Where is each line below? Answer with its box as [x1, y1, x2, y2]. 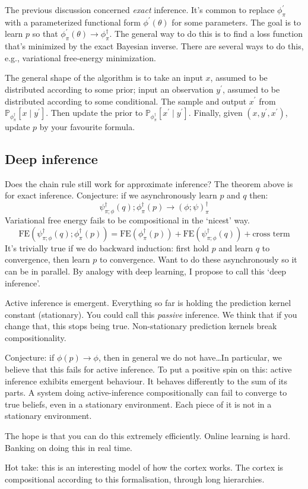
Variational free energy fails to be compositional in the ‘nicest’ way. [5, 214, 250, 226]
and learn [218, 241, 253, 254]
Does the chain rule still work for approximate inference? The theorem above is [5, 177, 293, 190]
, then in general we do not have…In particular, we [98, 351, 282, 364]
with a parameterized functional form [5, 15, 141, 28]
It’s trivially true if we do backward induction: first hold [5, 241, 209, 254]
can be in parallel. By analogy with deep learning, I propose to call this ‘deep [5, 264, 287, 277]
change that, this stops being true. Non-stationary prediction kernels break [5, 320, 277, 332]
